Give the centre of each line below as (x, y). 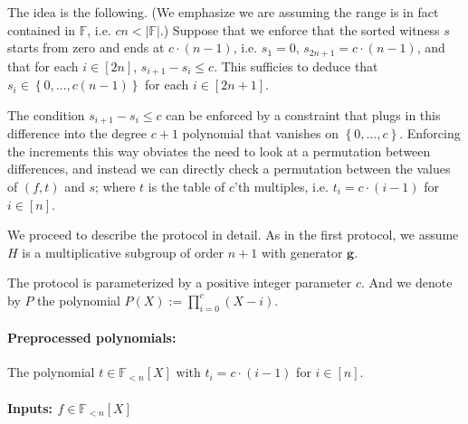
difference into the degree (77, 133)
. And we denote (407, 283)
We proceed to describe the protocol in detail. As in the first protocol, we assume (233, 235)
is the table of (186, 186)
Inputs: (30, 407)
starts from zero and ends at (86, 47)
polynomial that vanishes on (261, 133)
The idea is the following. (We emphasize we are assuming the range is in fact (223, 12)
